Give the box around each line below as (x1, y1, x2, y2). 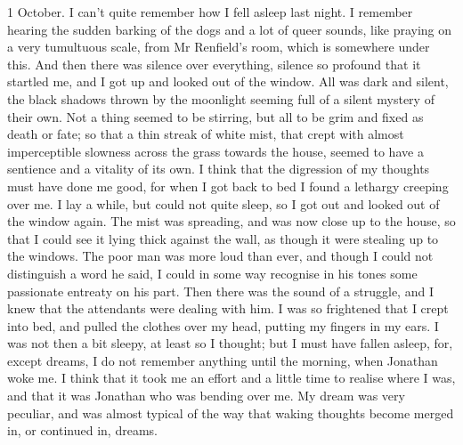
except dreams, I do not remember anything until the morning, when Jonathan (7, 351, 438, 369)
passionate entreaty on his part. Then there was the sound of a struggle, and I (7, 281, 434, 300)
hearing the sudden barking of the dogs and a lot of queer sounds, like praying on (7, 20, 452, 38)
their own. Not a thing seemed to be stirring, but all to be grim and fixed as (7, 107, 424, 125)
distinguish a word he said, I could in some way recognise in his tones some (7, 263, 418, 282)
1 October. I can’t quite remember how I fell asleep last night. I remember (7, 3, 413, 20)
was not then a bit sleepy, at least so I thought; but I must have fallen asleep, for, (7, 334, 453, 352)
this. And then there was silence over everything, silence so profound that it (7, 54, 421, 73)
